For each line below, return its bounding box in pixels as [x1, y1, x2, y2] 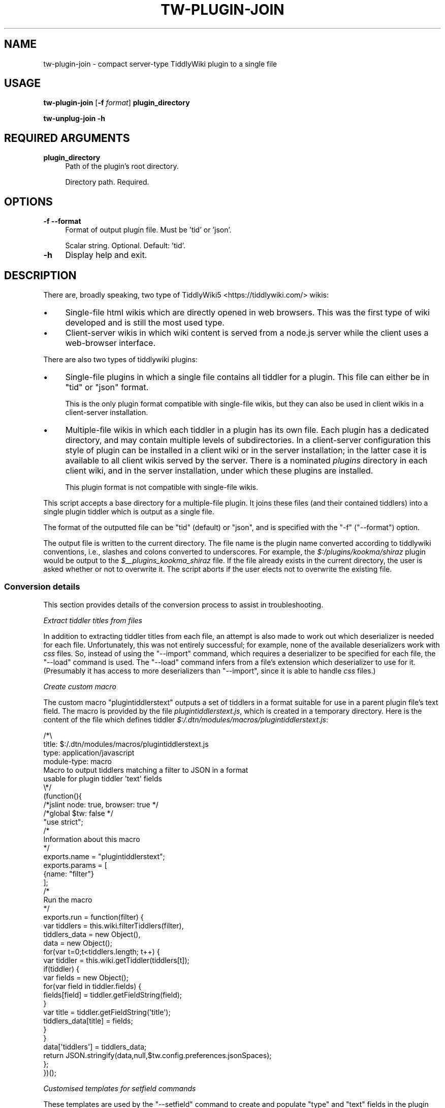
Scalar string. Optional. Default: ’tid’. [65, 241, 185, 250]
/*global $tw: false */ [43, 808, 113, 818]
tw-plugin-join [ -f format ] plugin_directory [43, 98, 190, 107]
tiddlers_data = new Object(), [43, 929, 141, 939]
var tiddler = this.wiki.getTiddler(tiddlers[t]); [43, 955, 189, 965]
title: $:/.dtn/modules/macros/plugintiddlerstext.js [43, 739, 209, 748]
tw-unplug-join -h [43, 114, 105, 123]
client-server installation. [65, 407, 148, 417]
